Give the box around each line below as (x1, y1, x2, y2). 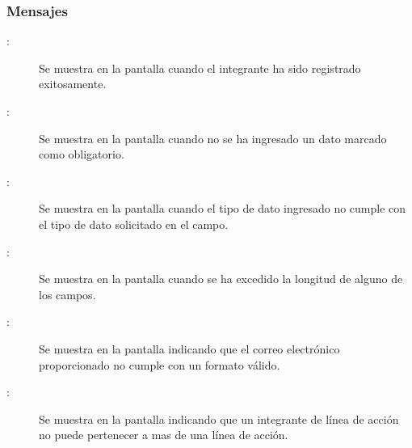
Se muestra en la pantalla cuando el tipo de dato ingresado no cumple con (39, 200, 406, 217)
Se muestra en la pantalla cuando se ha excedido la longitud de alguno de (39, 270, 403, 287)
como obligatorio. (39, 146, 124, 163)
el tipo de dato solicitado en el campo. (39, 215, 229, 232)
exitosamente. (39, 75, 107, 92)
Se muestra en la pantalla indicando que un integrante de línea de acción (39, 410, 399, 427)
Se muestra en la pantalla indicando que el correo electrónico (39, 340, 340, 357)
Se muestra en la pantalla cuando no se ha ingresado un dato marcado (39, 129, 387, 146)
